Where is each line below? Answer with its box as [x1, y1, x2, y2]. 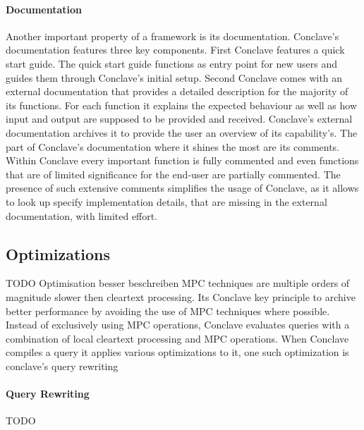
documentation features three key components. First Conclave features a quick [6, 42, 345, 57]
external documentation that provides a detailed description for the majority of [6, 84, 348, 99]
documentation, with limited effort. [6, 208, 158, 223]
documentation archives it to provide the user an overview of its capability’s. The [6, 125, 358, 140]
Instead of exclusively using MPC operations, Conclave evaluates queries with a [6, 317, 350, 332]
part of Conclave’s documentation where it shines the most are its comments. [6, 139, 340, 154]
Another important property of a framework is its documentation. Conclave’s [6, 28, 339, 43]
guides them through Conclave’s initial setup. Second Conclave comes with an [6, 70, 343, 85]
